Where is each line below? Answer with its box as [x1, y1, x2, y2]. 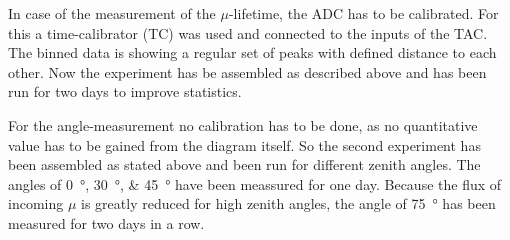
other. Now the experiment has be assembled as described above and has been [8, 61, 487, 82]
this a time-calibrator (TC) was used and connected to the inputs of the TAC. [8, 22, 488, 43]
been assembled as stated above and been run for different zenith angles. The [8, 154, 481, 175]
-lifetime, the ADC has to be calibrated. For [228, 3, 499, 23]
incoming [8, 193, 64, 214]
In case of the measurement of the [8, 3, 216, 23]
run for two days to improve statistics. [8, 81, 242, 102]
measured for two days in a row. [8, 212, 205, 233]
